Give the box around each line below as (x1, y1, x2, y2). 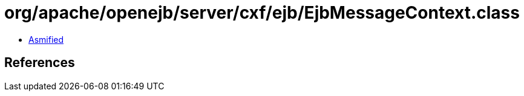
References (4, 55, 75, 71)
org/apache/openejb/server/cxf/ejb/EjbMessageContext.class (4, 2, 520, 23)
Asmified (28, 34, 64, 45)
